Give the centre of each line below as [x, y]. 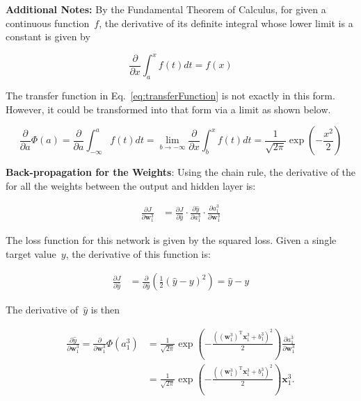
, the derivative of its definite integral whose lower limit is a [226, 23]
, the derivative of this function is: [138, 253]
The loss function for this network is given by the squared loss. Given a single [171, 240]
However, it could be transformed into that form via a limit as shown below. [168, 109]
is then [105, 310]
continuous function [48, 23]
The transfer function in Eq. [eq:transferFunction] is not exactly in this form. [170, 96]
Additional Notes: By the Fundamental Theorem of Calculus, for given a [166, 9]
